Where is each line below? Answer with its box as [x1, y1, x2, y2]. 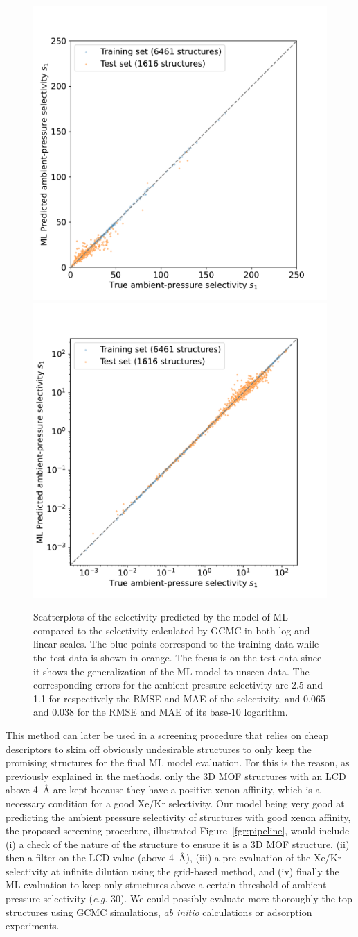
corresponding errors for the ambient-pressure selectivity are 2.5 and [33, 677, 323, 692]
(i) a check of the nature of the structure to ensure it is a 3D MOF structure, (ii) [6, 836, 350, 851]
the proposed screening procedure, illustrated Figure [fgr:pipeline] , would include [6, 823, 350, 838]
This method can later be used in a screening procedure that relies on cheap [6, 727, 329, 742]
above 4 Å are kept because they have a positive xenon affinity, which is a [6, 782, 321, 797]
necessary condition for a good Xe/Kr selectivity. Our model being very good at [6, 795, 345, 810]
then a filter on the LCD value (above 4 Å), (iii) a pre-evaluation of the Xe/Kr [6, 850, 342, 865]
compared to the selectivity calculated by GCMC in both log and [33, 623, 310, 637]
